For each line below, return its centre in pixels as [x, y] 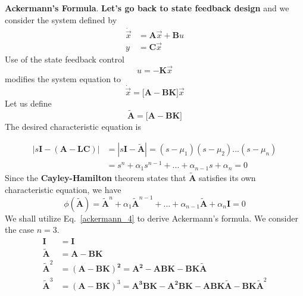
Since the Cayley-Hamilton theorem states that [96, 177]
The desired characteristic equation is [73, 126]
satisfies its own [227, 177]
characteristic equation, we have [63, 189]
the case [20, 230]
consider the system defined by [61, 19]
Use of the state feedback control [65, 59]
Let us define [28, 103]
